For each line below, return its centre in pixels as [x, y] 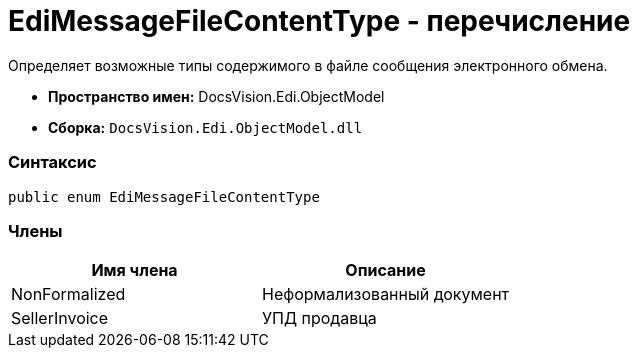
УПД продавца [319, 318]
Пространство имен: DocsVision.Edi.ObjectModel [216, 96]
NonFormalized [68, 294]
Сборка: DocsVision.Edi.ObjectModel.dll [205, 127]
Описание [385, 270]
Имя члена [134, 270]
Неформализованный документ [386, 294]
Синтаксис [52, 162]
